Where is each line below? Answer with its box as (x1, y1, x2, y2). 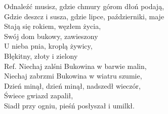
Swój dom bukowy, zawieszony (4, 30, 98, 41)
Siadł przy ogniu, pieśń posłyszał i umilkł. (4, 100, 135, 110)
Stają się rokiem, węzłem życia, (4, 21, 101, 31)
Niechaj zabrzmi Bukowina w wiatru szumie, (4, 70, 142, 81)
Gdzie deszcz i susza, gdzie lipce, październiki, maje (4, 11, 164, 21)
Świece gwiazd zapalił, (4, 90, 73, 101)
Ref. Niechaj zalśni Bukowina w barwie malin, (4, 60, 147, 71)
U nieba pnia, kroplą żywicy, (4, 41, 93, 51)
